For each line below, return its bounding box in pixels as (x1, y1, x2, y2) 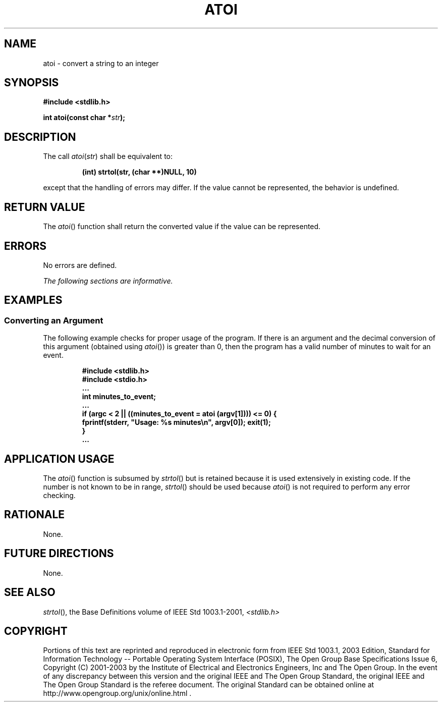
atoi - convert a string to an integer (43, 59, 159, 68)
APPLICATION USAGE (4, 452, 115, 465)
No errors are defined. (43, 260, 117, 269)
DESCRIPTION (4, 130, 76, 143)
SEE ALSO (4, 586, 56, 599)
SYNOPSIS (4, 76, 59, 89)
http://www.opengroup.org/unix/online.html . (43, 689, 192, 698)
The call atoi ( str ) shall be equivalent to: (43, 152, 173, 161)
